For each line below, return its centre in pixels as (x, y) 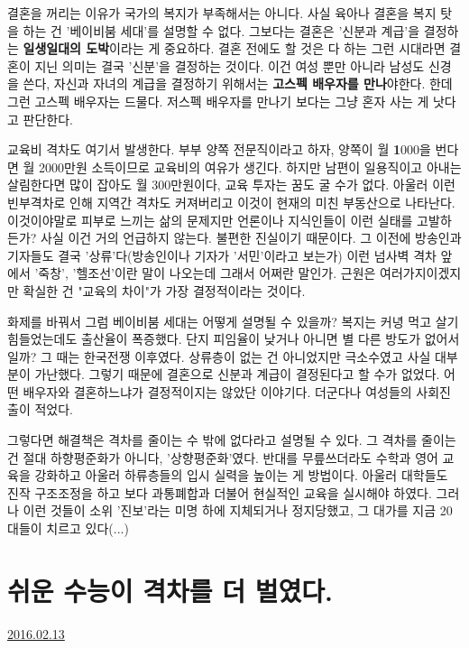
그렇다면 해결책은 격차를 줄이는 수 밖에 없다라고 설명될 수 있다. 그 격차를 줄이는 (232, 440)
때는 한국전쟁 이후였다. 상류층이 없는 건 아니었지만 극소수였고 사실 (244, 356)
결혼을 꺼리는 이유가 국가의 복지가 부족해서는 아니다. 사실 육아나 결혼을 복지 (222, 13)
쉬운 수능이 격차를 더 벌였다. (170, 590)
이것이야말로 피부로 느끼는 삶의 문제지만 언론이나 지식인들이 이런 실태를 (210, 220)
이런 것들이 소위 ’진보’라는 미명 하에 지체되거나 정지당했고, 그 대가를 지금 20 (238, 510)
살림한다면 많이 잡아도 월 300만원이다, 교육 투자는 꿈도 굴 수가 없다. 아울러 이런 (231, 185)
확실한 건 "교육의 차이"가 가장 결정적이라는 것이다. (164, 290)
